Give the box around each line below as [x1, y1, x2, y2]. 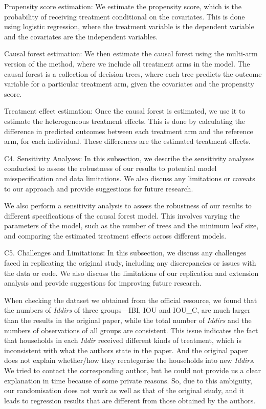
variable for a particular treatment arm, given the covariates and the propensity [4, 78, 254, 89]
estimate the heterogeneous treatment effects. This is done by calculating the [4, 115, 245, 126]
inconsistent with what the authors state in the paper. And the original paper [4, 345, 248, 355]
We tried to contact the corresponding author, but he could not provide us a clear [4, 365, 261, 375]
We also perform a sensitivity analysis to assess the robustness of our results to [4, 200, 252, 211]
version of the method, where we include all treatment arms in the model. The [4, 58, 250, 69]
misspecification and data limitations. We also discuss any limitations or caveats [4, 173, 255, 183]
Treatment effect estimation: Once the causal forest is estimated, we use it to [4, 105, 246, 116]
